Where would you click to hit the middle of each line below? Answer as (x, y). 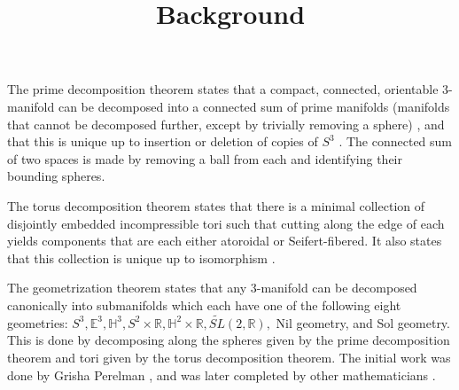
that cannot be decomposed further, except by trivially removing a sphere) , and (226, 124)
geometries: (38, 322)
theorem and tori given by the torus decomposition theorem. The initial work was (229, 357)
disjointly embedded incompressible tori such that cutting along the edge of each (226, 223)
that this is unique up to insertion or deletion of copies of (163, 141)
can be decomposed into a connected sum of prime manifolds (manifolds (254, 106)
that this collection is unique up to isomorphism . (141, 257)
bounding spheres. (56, 176)
